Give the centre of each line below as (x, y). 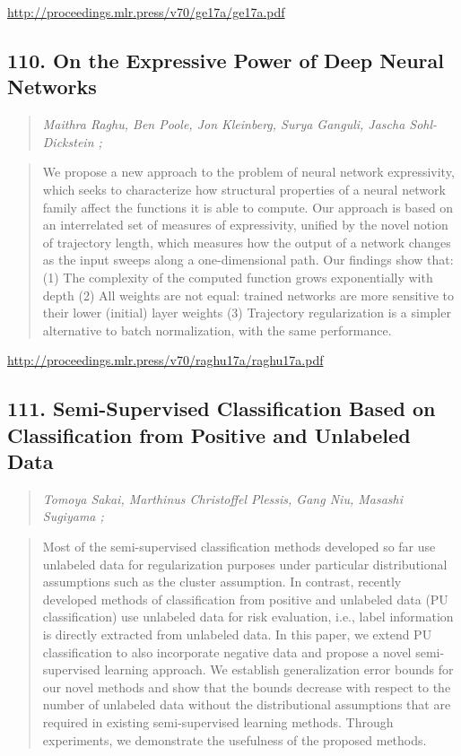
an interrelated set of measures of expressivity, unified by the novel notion (245, 225)
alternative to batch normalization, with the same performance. (217, 330)
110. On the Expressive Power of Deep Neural (226, 60)
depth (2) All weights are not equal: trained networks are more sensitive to (248, 295)
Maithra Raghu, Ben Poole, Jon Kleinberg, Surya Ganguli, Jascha (224, 124)
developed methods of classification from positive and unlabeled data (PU (245, 599)
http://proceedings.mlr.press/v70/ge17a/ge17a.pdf (146, 12)
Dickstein (68, 141)
